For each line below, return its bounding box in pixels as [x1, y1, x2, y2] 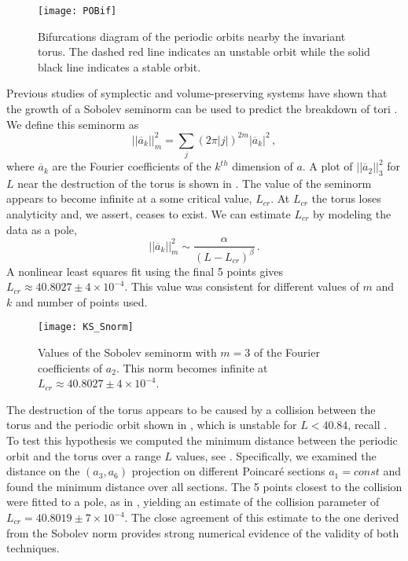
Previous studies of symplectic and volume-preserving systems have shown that [6, 85, 388, 101]
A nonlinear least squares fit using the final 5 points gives [6, 262, 284, 279]
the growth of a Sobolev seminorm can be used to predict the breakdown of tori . [6, 101, 398, 117]
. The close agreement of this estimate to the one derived [124, 509, 399, 525]
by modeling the [313, 206, 391, 222]
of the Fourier [253, 344, 320, 361]
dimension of [232, 158, 293, 174]
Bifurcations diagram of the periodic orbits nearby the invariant [38, 27, 346, 44]
